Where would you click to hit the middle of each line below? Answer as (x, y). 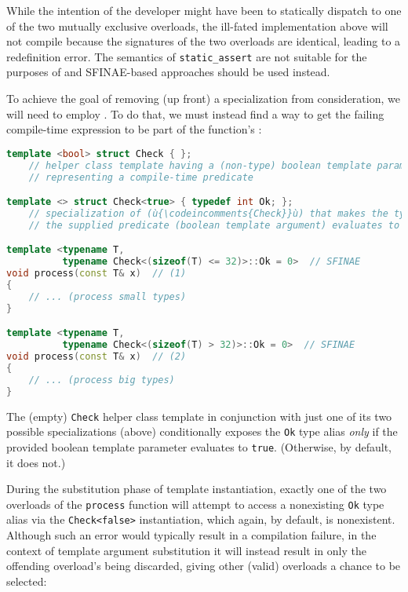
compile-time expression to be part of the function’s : (134, 129)
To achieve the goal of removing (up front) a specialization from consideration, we (203, 99)
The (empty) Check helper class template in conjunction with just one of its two (199, 416)
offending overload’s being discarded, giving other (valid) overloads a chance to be (204, 566)
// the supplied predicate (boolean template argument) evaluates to (214, 225)
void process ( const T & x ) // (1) (97, 274)
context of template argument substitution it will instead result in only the (186, 550)
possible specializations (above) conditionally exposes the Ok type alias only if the (202, 431)
